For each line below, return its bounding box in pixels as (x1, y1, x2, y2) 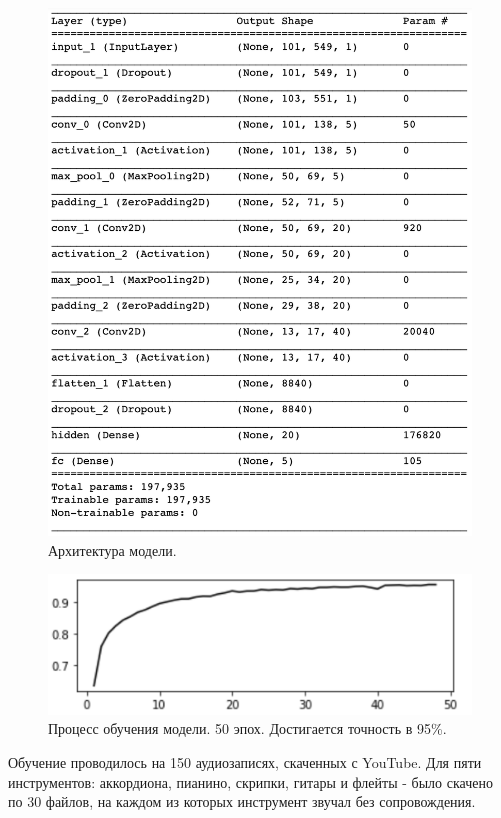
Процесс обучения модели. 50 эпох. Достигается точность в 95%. (48, 718, 447, 739)
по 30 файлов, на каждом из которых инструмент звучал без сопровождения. (8, 791, 476, 812)
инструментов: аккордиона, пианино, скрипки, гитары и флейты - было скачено (8, 771, 493, 792)
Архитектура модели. (48, 539, 177, 560)
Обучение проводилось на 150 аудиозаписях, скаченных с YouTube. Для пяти (8, 751, 482, 772)
